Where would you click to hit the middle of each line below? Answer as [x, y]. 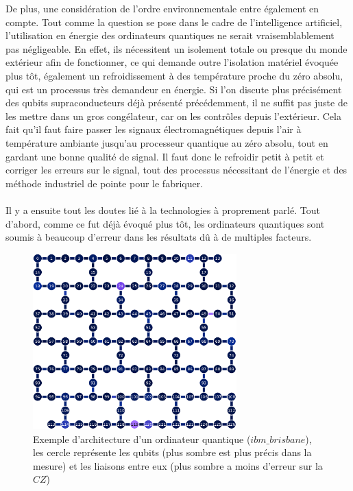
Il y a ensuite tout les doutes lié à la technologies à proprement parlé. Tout [163, 209]
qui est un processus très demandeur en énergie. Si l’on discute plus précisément [174, 89]
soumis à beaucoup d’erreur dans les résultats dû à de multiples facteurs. [159, 237]
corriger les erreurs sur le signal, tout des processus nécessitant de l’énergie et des [176, 170]
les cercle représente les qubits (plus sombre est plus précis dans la [172, 452]
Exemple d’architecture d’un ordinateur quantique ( [142, 439]
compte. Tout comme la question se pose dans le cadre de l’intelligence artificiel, [174, 22]
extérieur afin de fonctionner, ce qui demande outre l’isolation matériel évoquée [172, 62]
